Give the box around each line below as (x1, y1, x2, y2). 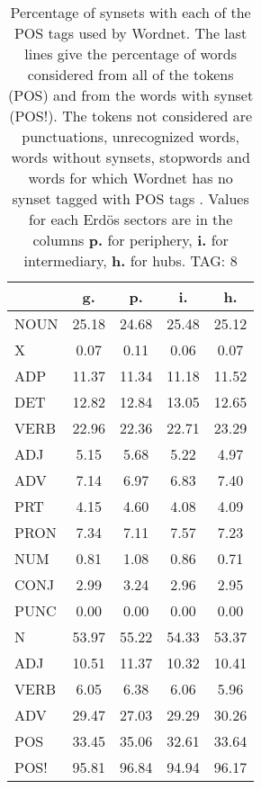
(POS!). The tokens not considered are (9, 105, 253, 126)
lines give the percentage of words (24, 43, 238, 64)
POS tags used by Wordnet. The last (13, 22, 247, 43)
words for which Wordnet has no (28, 167, 233, 188)
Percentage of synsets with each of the (10, 2, 251, 22)
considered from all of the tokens (27, 64, 234, 85)
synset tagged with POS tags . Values (12, 188, 249, 209)
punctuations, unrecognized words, (22, 126, 239, 147)
